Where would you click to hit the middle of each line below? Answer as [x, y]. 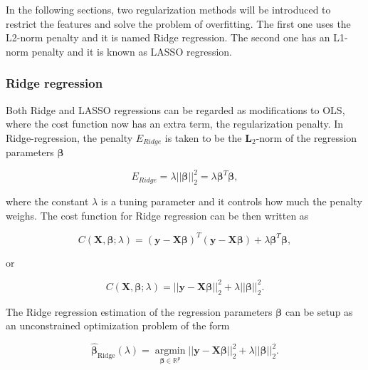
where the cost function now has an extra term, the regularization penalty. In [175, 124]
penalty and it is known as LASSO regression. [132, 51]
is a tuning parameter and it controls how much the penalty [231, 201]
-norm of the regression [306, 137]
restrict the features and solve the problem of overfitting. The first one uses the [178, 23]
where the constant [47, 201]
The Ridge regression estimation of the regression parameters [139, 311]
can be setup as [319, 311]
